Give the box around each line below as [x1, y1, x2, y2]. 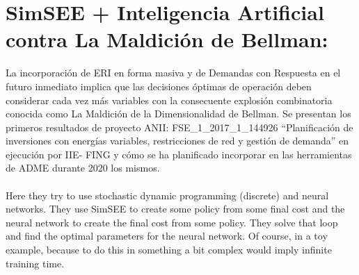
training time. [6, 256, 65, 270]
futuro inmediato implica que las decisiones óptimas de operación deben [6, 78, 312, 93]
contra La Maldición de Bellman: [6, 25, 328, 53]
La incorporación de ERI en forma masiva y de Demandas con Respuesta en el [6, 65, 341, 80]
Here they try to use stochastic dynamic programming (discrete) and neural [6, 187, 329, 202]
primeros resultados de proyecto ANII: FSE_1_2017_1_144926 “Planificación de [6, 119, 353, 134]
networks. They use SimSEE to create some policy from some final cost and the [6, 201, 345, 216]
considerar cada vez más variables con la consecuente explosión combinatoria [6, 92, 333, 107]
